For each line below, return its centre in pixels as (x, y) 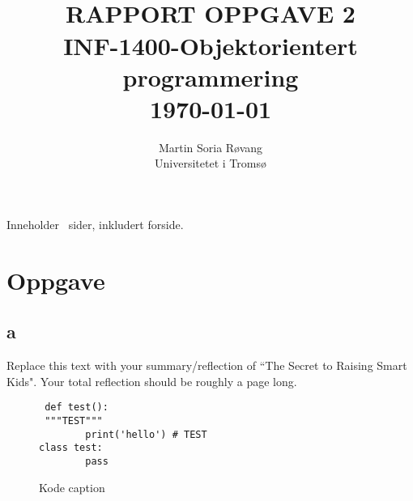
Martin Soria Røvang (211, 147)
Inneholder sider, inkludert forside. (95, 225)
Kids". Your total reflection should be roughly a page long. (152, 381)
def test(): (77, 408)
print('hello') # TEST (146, 434)
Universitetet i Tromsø (211, 163)
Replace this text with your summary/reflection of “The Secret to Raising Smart (207, 365)
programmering (211, 76)
